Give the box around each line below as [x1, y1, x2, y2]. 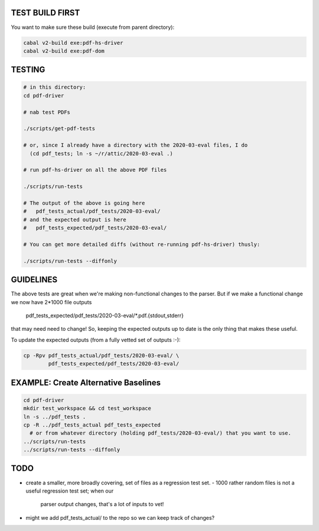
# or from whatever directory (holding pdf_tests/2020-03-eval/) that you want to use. [30, 430, 292, 436]
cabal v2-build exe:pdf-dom [23, 47, 105, 54]
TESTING [11, 65, 45, 75]
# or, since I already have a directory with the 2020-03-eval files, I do [23, 142, 248, 149]
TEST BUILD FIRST [11, 8, 80, 18]
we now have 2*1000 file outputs [11, 298, 92, 305]
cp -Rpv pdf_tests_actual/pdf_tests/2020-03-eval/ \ [23, 352, 180, 359]
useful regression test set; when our [25, 487, 114, 494]
